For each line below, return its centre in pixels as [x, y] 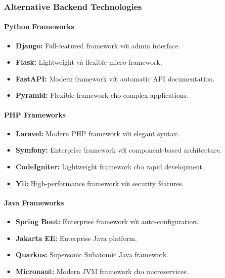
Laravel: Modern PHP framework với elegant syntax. [97, 133]
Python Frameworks [39, 26]
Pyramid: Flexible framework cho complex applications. [102, 95]
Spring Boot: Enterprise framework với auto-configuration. [107, 221]
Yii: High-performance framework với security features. [100, 183]
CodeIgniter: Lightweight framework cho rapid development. [110, 166]
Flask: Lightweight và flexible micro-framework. [89, 62]
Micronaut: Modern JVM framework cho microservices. [102, 271]
